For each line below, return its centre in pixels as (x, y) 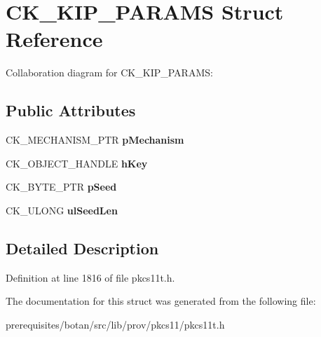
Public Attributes (71, 110)
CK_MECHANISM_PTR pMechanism (95, 140)
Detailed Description (82, 248)
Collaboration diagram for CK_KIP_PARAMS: (109, 73)
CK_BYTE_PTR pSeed (61, 187)
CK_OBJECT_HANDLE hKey (77, 163)
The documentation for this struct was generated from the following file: (161, 301)
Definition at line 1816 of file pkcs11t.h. (90, 277)
